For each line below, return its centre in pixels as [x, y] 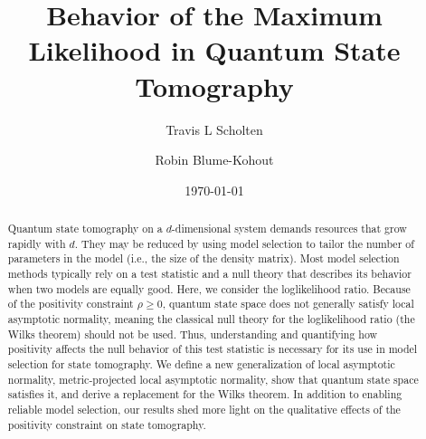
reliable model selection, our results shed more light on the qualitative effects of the [204, 409]
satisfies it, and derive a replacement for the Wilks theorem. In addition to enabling [205, 394]
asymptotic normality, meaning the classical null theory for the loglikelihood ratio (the [211, 319]
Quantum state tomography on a [85, 229]
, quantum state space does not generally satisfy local [288, 304]
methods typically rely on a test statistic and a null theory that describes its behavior [209, 274]
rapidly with [37, 243]
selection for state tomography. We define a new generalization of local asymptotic [201, 363]
